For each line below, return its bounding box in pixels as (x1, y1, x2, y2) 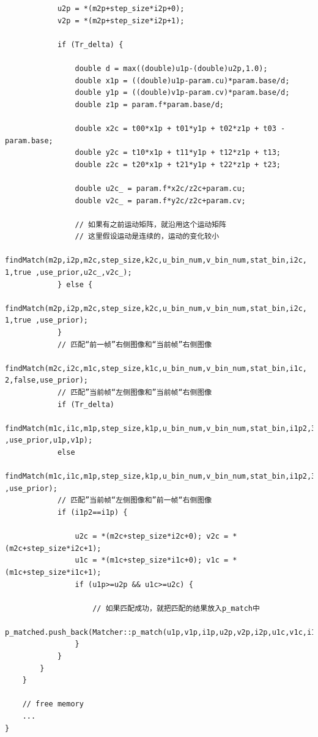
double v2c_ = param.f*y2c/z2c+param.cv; (75, 196, 246, 205)
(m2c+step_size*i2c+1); (5, 544, 102, 553)
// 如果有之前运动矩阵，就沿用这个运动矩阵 (75, 220, 226, 229)
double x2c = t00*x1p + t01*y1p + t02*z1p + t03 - (75, 124, 286, 133)
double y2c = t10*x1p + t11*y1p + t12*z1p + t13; (75, 148, 281, 157)
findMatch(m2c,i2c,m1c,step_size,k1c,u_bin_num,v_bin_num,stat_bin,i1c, (5, 364, 307, 373)
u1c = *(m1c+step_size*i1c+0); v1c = (75, 556, 229, 565)
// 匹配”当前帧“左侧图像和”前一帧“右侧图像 (57, 496, 212, 505)
